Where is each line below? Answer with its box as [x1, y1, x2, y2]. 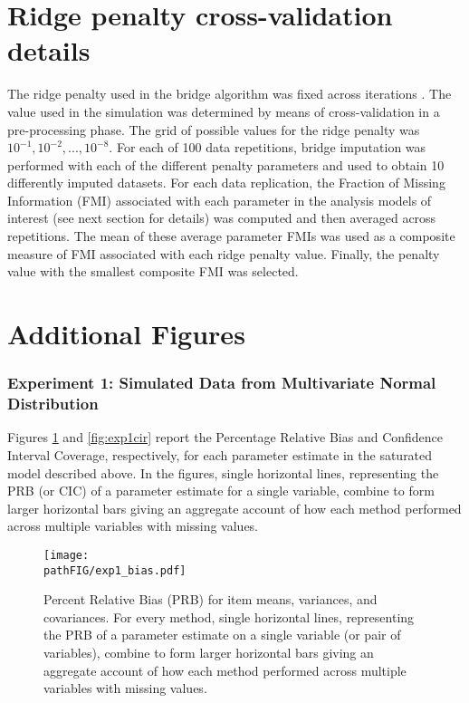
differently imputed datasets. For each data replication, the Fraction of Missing [7, 173, 445, 192]
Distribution [7, 392, 99, 415]
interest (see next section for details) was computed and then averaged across [7, 208, 436, 227]
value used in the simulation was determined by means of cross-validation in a [7, 101, 440, 120]
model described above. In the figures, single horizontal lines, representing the [7, 463, 439, 482]
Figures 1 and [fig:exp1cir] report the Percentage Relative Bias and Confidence [7, 428, 444, 447]
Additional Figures [7, 315, 245, 352]
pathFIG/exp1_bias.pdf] [43, 563, 187, 577]
